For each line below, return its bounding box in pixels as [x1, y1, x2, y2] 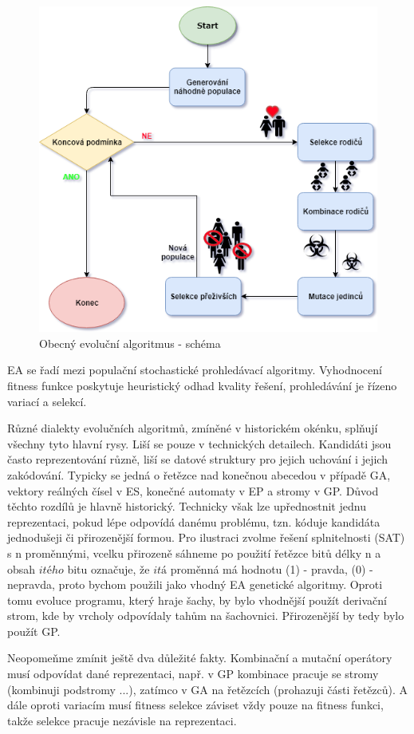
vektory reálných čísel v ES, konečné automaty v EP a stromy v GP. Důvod [7, 482, 379, 499]
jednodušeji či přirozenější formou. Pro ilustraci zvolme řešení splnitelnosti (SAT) [7, 529, 405, 546]
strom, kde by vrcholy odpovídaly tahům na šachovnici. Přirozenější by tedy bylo [7, 607, 404, 624]
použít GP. [7, 622, 61, 639]
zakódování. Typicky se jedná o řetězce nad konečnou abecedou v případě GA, [7, 466, 391, 483]
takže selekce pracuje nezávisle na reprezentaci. [7, 712, 237, 728]
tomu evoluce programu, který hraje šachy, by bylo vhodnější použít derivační [7, 591, 387, 608]
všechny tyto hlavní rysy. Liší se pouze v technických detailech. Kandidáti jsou [7, 435, 392, 452]
